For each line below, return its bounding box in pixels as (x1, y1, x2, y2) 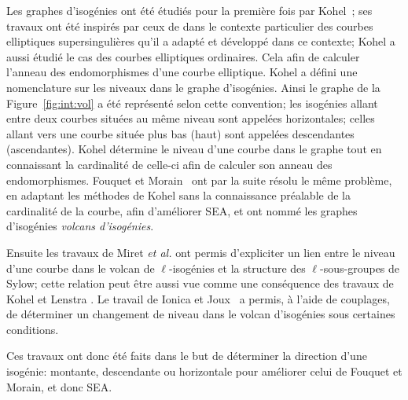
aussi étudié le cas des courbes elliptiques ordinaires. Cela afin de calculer (6, 48, 360, 64)
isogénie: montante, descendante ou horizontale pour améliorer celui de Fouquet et (6, 363, 402, 380)
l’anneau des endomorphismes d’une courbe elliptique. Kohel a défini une (6, 64, 358, 80)
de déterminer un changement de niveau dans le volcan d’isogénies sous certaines (6, 306, 395, 322)
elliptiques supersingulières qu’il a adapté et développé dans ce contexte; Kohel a (6, 33, 395, 50)
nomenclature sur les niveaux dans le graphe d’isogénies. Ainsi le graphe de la (6, 79, 380, 95)
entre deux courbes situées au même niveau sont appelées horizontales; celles (6, 110, 375, 127)
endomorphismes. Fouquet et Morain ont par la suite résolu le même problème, (6, 171, 392, 188)
